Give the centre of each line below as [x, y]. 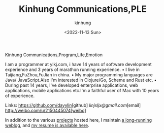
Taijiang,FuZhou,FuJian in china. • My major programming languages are [79, 74]
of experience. [20, 96]
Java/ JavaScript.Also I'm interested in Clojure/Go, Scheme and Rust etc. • [81, 80]
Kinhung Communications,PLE [83, 9]
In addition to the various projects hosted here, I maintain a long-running [79, 120]
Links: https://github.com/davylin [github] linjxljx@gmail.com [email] [73, 105]
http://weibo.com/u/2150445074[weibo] [46, 110]
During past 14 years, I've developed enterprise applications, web [72, 85]
